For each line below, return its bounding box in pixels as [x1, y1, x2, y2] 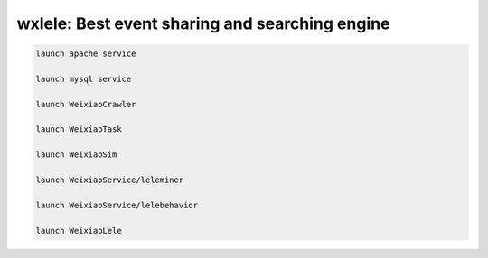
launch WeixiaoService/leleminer [35, 175, 184, 185]
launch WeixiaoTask [35, 124, 122, 134]
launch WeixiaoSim [35, 150, 117, 160]
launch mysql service [35, 73, 132, 84]
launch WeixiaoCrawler [35, 99, 136, 109]
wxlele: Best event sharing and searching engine [16, 14, 390, 33]
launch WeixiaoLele [35, 226, 122, 235]
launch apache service [35, 49, 136, 59]
